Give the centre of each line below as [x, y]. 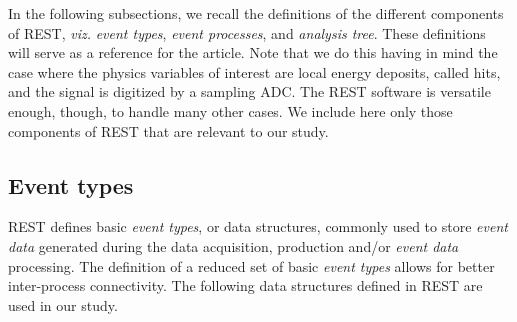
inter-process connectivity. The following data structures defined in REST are [245, 285]
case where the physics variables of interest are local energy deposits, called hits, [254, 71]
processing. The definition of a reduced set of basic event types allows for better [251, 265]
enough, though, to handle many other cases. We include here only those [230, 110]
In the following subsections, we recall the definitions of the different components [256, 13]
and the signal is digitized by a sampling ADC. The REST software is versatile [249, 91]
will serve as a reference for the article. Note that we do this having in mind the [253, 52]
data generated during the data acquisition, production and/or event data [233, 245]
